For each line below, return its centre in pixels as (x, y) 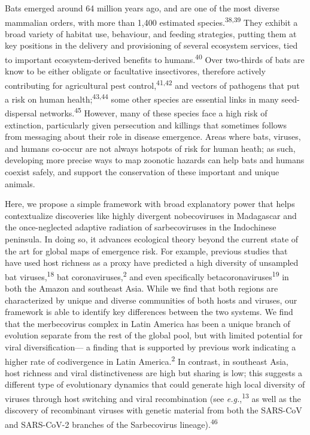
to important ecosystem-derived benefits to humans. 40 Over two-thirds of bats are (155, 58)
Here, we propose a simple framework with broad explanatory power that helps (150, 204)
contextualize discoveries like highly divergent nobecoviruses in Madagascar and (151, 215)
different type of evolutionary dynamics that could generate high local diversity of (155, 384)
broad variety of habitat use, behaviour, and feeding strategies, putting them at (151, 33)
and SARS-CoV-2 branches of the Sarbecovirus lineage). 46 (111, 423)
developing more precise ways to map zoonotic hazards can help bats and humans (155, 160)
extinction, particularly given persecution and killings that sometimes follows (146, 124)
